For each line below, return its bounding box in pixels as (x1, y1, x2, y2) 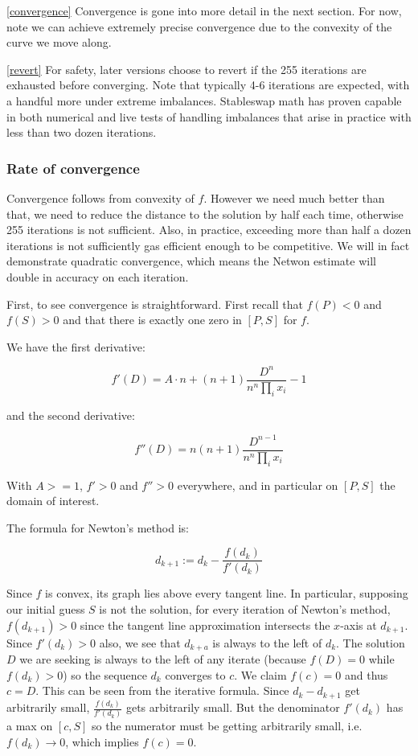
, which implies (65, 733, 139, 750)
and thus (345, 666, 388, 683)
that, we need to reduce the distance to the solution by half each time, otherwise (6, 205, 404, 222)
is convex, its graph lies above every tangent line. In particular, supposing (45, 585, 408, 602)
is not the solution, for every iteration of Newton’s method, (99, 601, 391, 618)
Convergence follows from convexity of (6, 189, 195, 206)
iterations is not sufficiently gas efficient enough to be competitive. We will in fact (6, 236, 410, 253)
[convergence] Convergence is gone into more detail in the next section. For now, (6, 2, 402, 18)
